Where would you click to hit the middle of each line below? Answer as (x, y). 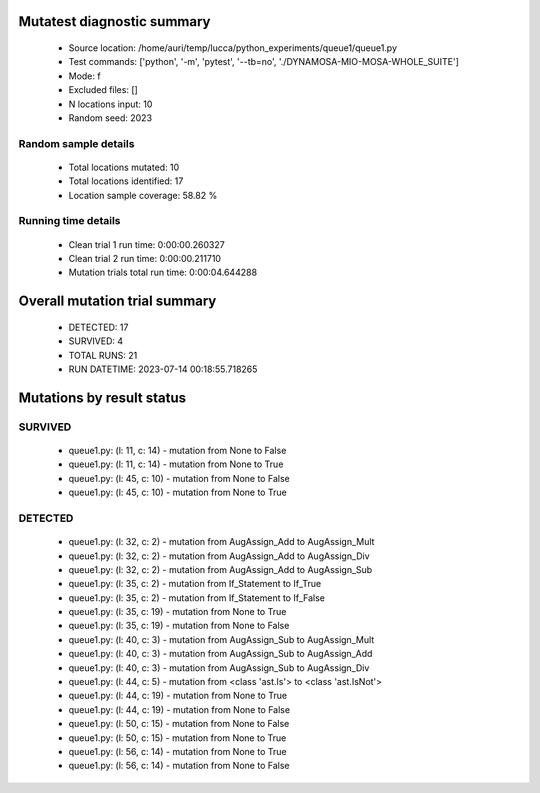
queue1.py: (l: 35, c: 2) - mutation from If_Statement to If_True (195, 584)
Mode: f (84, 76)
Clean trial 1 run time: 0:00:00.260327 (146, 244)
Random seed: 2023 (110, 117)
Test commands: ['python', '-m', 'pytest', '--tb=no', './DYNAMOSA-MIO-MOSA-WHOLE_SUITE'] (264, 62)
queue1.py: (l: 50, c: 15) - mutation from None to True (177, 737)
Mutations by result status (102, 397)
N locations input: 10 (110, 104)
